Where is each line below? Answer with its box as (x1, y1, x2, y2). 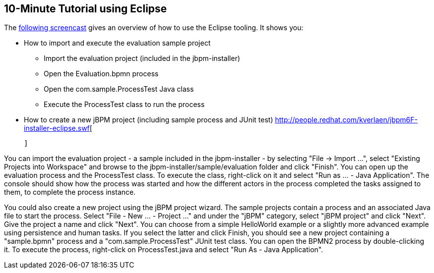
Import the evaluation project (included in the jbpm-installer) (44, 54, 241, 63)
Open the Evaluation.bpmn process (44, 69, 159, 78)
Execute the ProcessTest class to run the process (44, 100, 205, 109)
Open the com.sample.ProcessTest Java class (44, 85, 194, 94)
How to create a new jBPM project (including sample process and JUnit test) (24, 115, 273, 124)
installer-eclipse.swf (24, 124, 90, 133)
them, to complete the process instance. (4, 188, 136, 197)
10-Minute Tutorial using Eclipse (4, 2, 167, 15)
